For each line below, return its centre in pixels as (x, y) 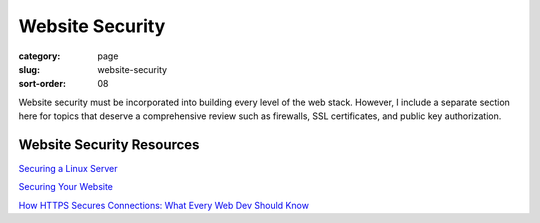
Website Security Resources (109, 144)
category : (39, 56)
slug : (29, 69)
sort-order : (42, 84)
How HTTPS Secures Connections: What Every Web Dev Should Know (164, 205)
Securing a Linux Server (68, 169)
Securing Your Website (66, 187)
